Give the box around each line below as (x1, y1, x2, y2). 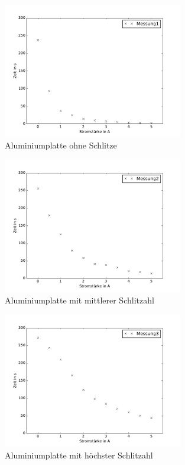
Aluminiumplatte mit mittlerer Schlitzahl (5, 293, 154, 306)
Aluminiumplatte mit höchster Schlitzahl (5, 448, 153, 461)
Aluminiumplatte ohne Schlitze (5, 139, 117, 151)
